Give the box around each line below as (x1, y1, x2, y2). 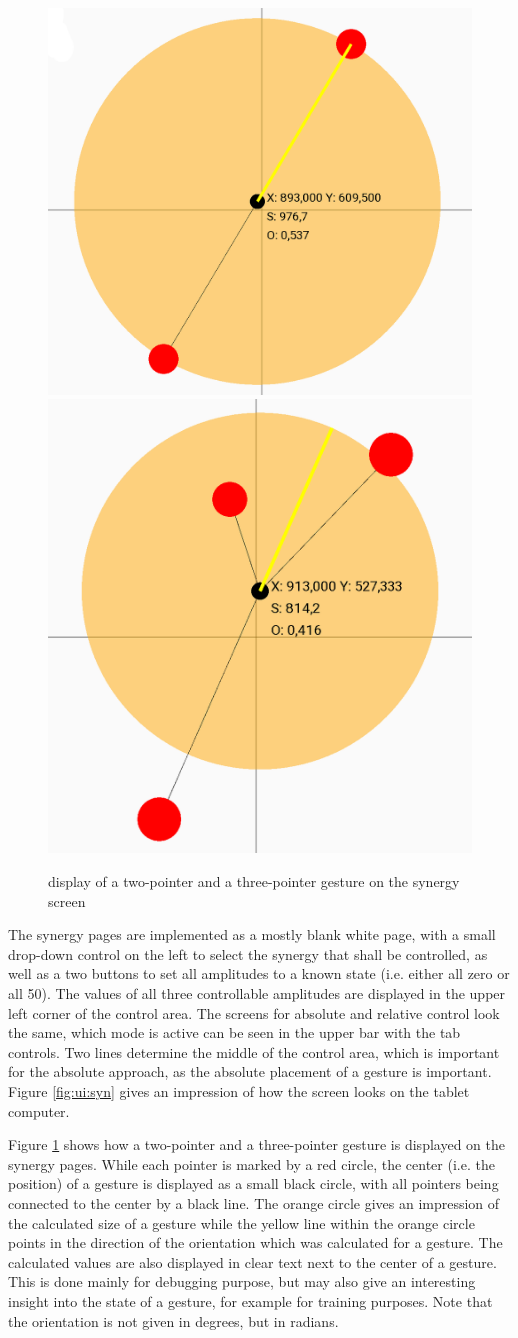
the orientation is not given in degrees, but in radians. (8, 1310, 339, 1331)
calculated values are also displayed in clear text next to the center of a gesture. (8, 1251, 497, 1272)
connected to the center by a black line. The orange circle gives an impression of (8, 1192, 500, 1213)
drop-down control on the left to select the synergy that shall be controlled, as (8, 943, 488, 964)
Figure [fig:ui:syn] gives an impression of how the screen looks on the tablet (8, 1081, 470, 1102)
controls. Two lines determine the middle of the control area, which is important (8, 1041, 500, 1062)
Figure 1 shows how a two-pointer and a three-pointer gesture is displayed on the (8, 1134, 505, 1155)
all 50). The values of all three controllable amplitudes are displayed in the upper (8, 983, 506, 1004)
